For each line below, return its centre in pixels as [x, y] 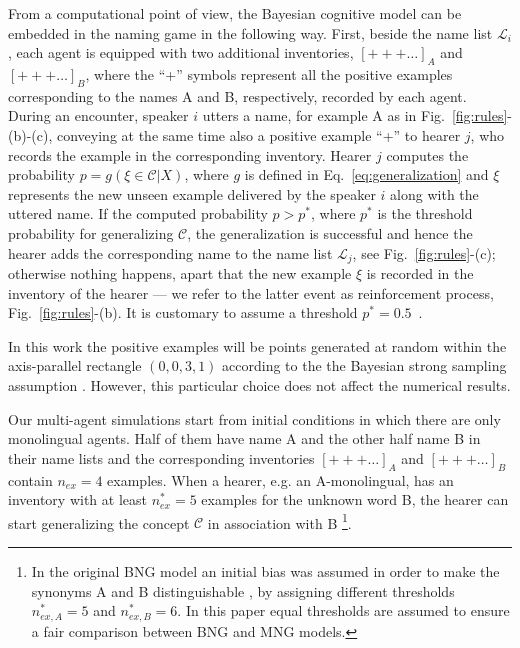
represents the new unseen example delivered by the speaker [192, 193]
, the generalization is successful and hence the [330, 232]
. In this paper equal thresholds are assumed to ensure [343, 610]
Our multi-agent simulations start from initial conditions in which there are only [254, 418]
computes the [427, 154]
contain [30, 479]
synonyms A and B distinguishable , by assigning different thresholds [243, 590]
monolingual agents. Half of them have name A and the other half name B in [244, 438]
